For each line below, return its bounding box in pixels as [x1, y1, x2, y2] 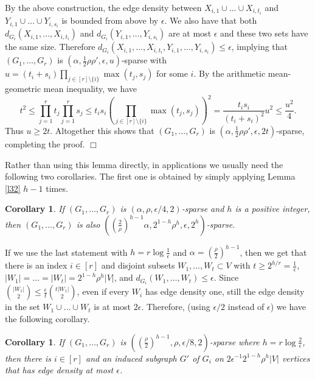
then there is [5, 351, 52, 364]
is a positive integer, [235, 202, 310, 215]
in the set [5, 300, 40, 313]
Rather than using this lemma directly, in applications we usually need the [5, 158, 283, 171]
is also [76, 217, 100, 230]
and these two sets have [220, 27, 308, 40]
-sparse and [181, 202, 224, 215]
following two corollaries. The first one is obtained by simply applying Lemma [5, 170, 296, 183]
